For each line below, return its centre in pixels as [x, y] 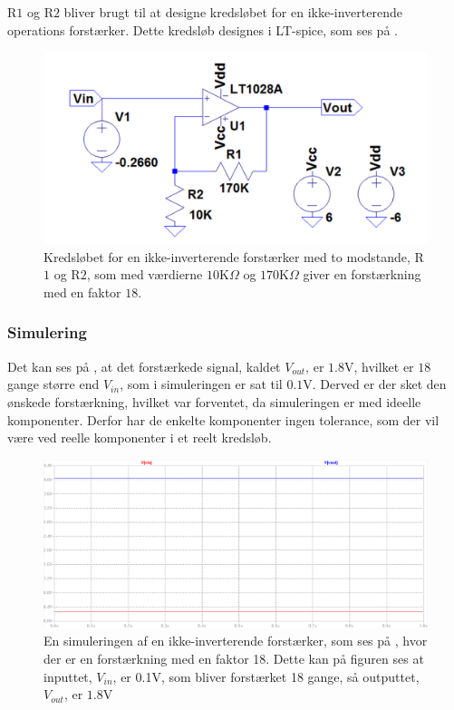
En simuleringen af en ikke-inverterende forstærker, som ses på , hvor [236, 641]
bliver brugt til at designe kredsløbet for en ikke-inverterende [233, 12]
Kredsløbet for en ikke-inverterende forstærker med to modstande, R [234, 256]
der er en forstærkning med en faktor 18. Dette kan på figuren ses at [234, 659]
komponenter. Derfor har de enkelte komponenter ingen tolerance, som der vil [223, 419]
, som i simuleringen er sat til [201, 384]
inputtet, [68, 676]
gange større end [53, 384]
